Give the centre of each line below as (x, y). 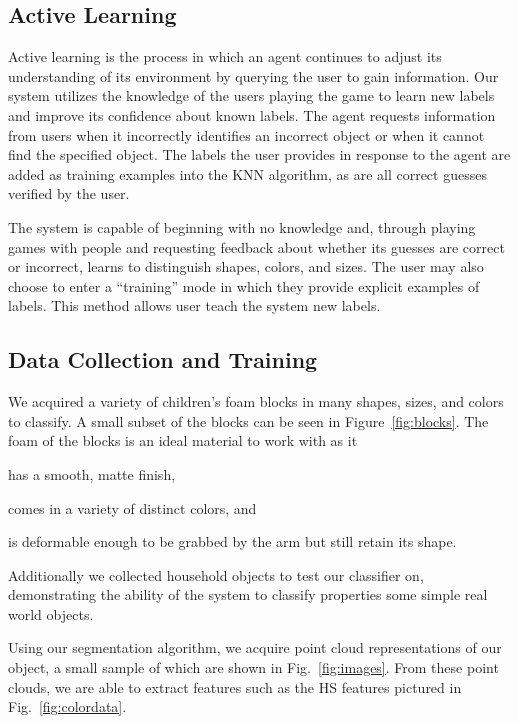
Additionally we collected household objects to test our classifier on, (216, 574)
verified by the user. (69, 193)
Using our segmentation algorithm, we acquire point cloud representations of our (255, 647)
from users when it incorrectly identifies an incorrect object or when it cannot (246, 134)
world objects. (51, 613)
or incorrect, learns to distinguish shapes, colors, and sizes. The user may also (246, 266)
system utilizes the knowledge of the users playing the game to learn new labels (251, 95)
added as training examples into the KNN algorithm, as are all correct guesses (247, 173)
